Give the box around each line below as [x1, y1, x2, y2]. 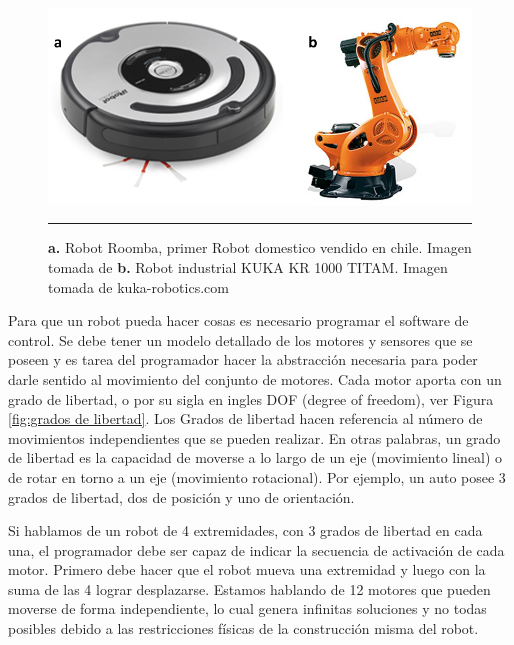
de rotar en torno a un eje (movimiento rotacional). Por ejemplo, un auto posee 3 [8, 466, 506, 487]
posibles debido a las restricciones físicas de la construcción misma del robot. [8, 618, 479, 639]
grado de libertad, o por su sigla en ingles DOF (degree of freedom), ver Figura [8, 388, 494, 409]
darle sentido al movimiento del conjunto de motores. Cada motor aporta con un [8, 368, 502, 389]
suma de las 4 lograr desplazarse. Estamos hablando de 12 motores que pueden [8, 578, 491, 599]
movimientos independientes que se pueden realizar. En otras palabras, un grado [8, 427, 501, 448]
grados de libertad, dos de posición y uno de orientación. [8, 486, 355, 507]
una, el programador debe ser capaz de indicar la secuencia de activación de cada [8, 539, 505, 560]
